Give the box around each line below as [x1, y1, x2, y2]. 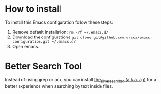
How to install [5, 3, 62, 15]
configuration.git [12, 39, 50, 44]
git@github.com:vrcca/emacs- [93, 35, 153, 40]
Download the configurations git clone [12, 34, 92, 40]
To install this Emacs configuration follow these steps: [5, 19, 113, 25]
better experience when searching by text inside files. [5, 83, 113, 89]
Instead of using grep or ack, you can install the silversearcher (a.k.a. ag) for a [5, 76, 157, 84]
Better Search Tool [5, 61, 82, 72]
